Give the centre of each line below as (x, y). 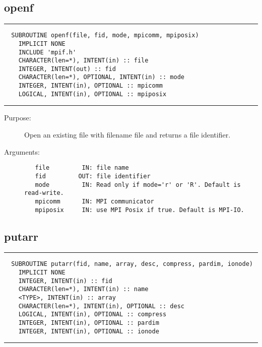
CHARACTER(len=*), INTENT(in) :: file (83, 61)
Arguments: (22, 151)
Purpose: (18, 118)
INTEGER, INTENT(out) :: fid (67, 69)
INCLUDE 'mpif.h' (47, 52)
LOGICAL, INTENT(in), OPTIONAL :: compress (92, 315)
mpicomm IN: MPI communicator (94, 201)
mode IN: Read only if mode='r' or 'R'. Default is (138, 185)
